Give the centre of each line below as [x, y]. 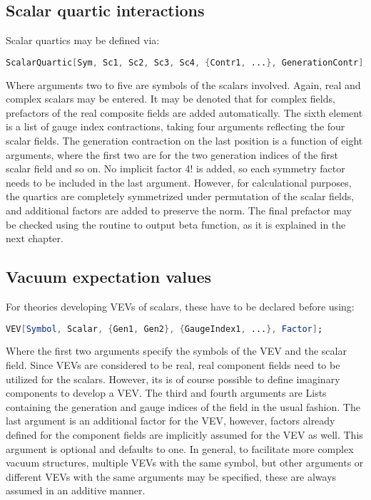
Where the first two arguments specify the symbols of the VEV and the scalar [176, 351]
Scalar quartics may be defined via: [83, 40]
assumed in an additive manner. [76, 490]
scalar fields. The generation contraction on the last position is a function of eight [184, 141]
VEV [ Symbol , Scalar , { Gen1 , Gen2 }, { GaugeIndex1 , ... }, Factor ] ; [164, 329]
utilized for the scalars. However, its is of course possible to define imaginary [173, 379]
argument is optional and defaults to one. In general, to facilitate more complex [180, 448]
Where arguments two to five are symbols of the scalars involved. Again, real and [183, 84]
